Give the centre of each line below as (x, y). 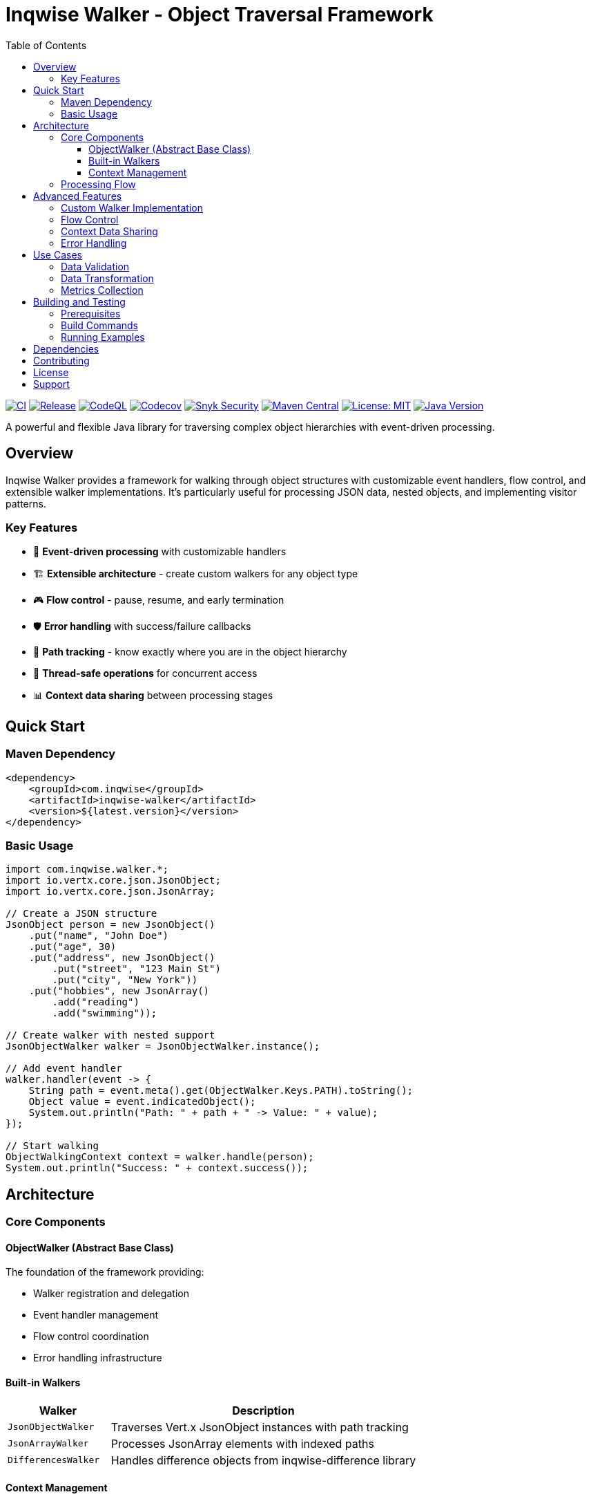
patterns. (26, 503)
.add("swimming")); (105, 1013)
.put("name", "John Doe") (99, 936)
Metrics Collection (102, 290)
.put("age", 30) (72, 947)
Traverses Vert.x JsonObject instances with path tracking (260, 1427)
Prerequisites (91, 313)
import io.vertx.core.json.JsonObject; (113, 881)
